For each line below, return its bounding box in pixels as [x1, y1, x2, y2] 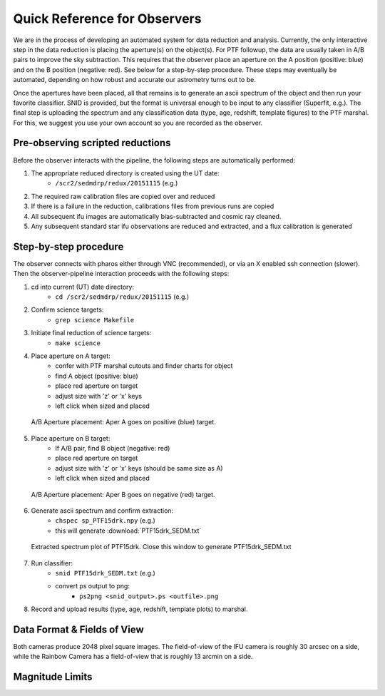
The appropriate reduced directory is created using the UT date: [31, 168, 220, 178]
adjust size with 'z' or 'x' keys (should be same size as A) [55, 464, 224, 472]
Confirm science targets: [31, 305, 104, 314]
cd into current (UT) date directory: [31, 282, 135, 291]
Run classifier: [31, 558, 73, 567]
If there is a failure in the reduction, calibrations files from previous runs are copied [31, 202, 274, 210]
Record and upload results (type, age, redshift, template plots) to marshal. [31, 605, 248, 613]
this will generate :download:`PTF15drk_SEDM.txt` [55, 526, 202, 535]
